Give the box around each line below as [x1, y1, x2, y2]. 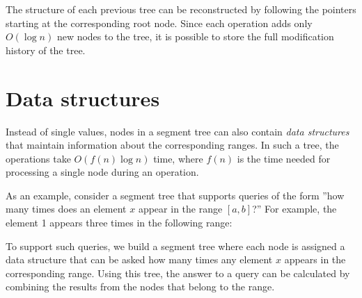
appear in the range [138, 201, 223, 216]
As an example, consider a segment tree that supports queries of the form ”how [6, 188, 345, 202]
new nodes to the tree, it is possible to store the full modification [56, 29, 334, 44]
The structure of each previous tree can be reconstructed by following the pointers [6, 2, 356, 16]
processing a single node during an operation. [6, 165, 199, 179]
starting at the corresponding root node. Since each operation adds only [6, 15, 313, 30]
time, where [153, 151, 203, 165]
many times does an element [6, 201, 127, 216]
